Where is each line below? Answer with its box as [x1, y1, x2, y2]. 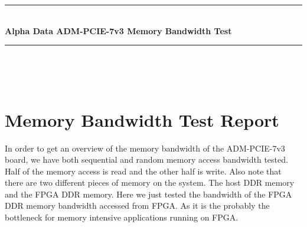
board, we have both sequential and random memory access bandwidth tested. [5, 153, 288, 166]
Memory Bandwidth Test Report [5, 107, 279, 131]
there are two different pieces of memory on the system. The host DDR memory [5, 176, 295, 189]
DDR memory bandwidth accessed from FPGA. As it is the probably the [5, 199, 270, 212]
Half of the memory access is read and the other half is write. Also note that [5, 165, 282, 177]
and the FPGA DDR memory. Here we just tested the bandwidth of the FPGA [5, 187, 292, 200]
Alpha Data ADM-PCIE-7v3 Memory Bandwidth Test [5, 24, 232, 37]
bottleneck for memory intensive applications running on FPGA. [5, 211, 239, 223]
